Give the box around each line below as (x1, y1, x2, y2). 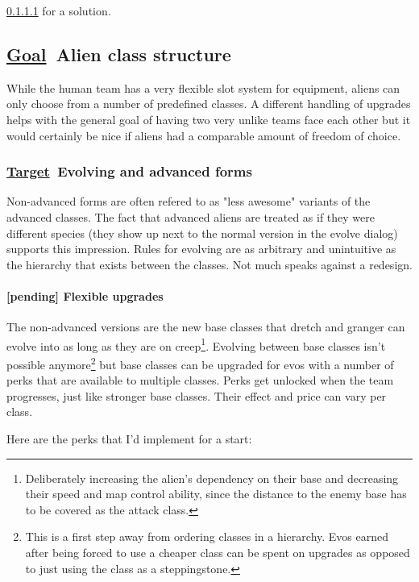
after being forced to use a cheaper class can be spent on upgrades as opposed (25, 544, 410, 560)
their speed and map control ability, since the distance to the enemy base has (25, 485, 407, 502)
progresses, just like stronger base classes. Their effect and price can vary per (6, 387, 387, 404)
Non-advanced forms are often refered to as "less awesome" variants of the (6, 193, 371, 210)
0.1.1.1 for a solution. (6, 2, 111, 19)
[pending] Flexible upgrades (6, 287, 164, 304)
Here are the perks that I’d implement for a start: (6, 430, 252, 447)
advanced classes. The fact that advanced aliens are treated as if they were (6, 208, 375, 225)
